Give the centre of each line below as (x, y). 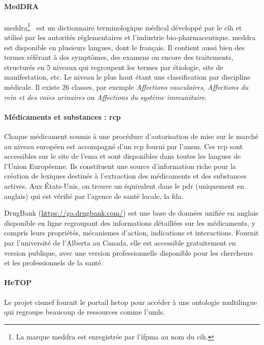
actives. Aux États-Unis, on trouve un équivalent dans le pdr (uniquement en (124, 185)
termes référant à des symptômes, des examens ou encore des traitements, (119, 57)
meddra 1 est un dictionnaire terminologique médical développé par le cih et (123, 26)
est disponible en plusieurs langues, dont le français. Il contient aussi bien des (124, 47)
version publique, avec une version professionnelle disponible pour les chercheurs (129, 252)
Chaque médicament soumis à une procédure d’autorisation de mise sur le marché (131, 136)
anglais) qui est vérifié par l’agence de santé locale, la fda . (94, 196)
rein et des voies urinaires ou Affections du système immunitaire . (106, 97)
